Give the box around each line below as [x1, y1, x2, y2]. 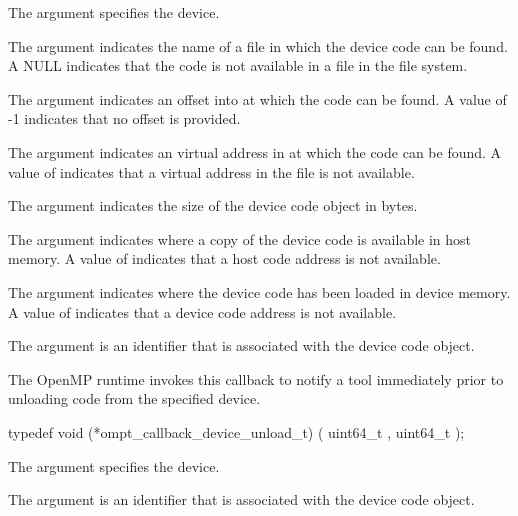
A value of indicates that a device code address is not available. [8, 301, 397, 322]
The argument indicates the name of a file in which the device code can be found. [8, 35, 508, 56]
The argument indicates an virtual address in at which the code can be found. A [8, 141, 502, 162]
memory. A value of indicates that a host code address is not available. [8, 248, 441, 269]
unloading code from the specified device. [8, 388, 261, 409]
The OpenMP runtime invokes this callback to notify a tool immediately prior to [8, 368, 504, 389]
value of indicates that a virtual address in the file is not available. [8, 161, 415, 182]
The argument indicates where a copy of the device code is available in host [8, 228, 472, 249]
